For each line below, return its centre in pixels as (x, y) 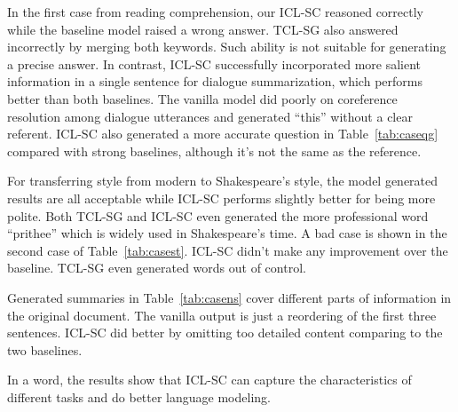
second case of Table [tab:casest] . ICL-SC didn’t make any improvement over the (228, 250)
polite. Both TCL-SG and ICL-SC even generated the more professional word (218, 215)
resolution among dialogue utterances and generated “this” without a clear (210, 116)
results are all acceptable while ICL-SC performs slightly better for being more (221, 198)
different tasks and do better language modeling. (139, 396)
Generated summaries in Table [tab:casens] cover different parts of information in (229, 297)
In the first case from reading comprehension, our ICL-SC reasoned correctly (216, 12)
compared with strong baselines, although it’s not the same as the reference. (214, 151)
